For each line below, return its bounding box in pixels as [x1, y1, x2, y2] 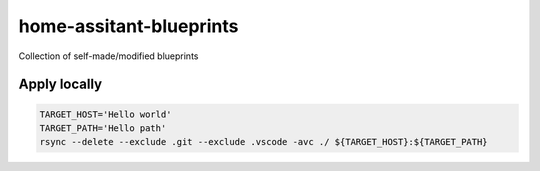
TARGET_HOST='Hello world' [39, 108, 172, 120]
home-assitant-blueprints [18, 15, 239, 37]
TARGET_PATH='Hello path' [39, 122, 167, 134]
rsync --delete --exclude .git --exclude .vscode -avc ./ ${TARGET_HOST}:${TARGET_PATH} [39, 136, 489, 148]
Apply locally [18, 76, 103, 93]
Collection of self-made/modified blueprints [18, 50, 199, 62]
